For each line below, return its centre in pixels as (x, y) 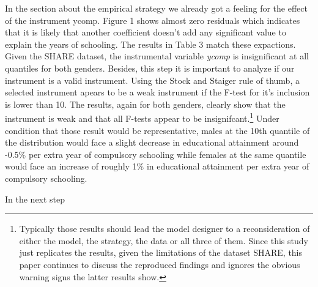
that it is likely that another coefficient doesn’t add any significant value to (146, 32)
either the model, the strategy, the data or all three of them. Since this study (164, 240)
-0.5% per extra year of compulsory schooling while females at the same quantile (156, 154)
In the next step (35, 199)
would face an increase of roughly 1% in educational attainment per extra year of (157, 166)
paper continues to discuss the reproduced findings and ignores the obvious (160, 264)
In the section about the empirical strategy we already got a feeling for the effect (156, 8)
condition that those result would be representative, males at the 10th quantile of (157, 130)
